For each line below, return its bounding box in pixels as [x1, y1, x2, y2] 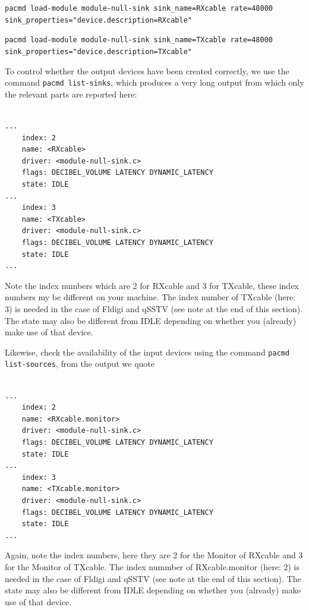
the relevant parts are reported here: [5, 87, 137, 100]
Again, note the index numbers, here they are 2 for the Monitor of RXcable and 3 [5, 549, 303, 561]
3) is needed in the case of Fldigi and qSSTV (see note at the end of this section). [5, 302, 303, 315]
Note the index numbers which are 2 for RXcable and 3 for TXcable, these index [5, 279, 299, 291]
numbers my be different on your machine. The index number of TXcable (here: [5, 291, 296, 303]
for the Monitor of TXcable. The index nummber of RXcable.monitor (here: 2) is [5, 560, 299, 573]
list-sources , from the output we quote [5, 357, 155, 370]
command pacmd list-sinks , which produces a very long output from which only [5, 76, 304, 89]
